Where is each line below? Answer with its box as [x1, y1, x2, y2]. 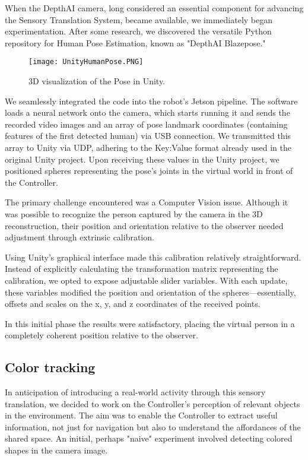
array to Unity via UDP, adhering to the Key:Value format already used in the [5, 141, 291, 153]
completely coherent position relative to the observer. [5, 329, 198, 341]
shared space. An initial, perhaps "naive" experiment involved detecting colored [5, 432, 293, 445]
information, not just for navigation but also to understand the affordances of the [5, 420, 301, 433]
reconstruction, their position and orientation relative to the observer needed [5, 219, 284, 231]
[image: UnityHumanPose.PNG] [28, 58, 144, 66]
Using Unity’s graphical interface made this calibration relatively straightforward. [5, 250, 301, 263]
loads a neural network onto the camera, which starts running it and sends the [5, 106, 290, 119]
